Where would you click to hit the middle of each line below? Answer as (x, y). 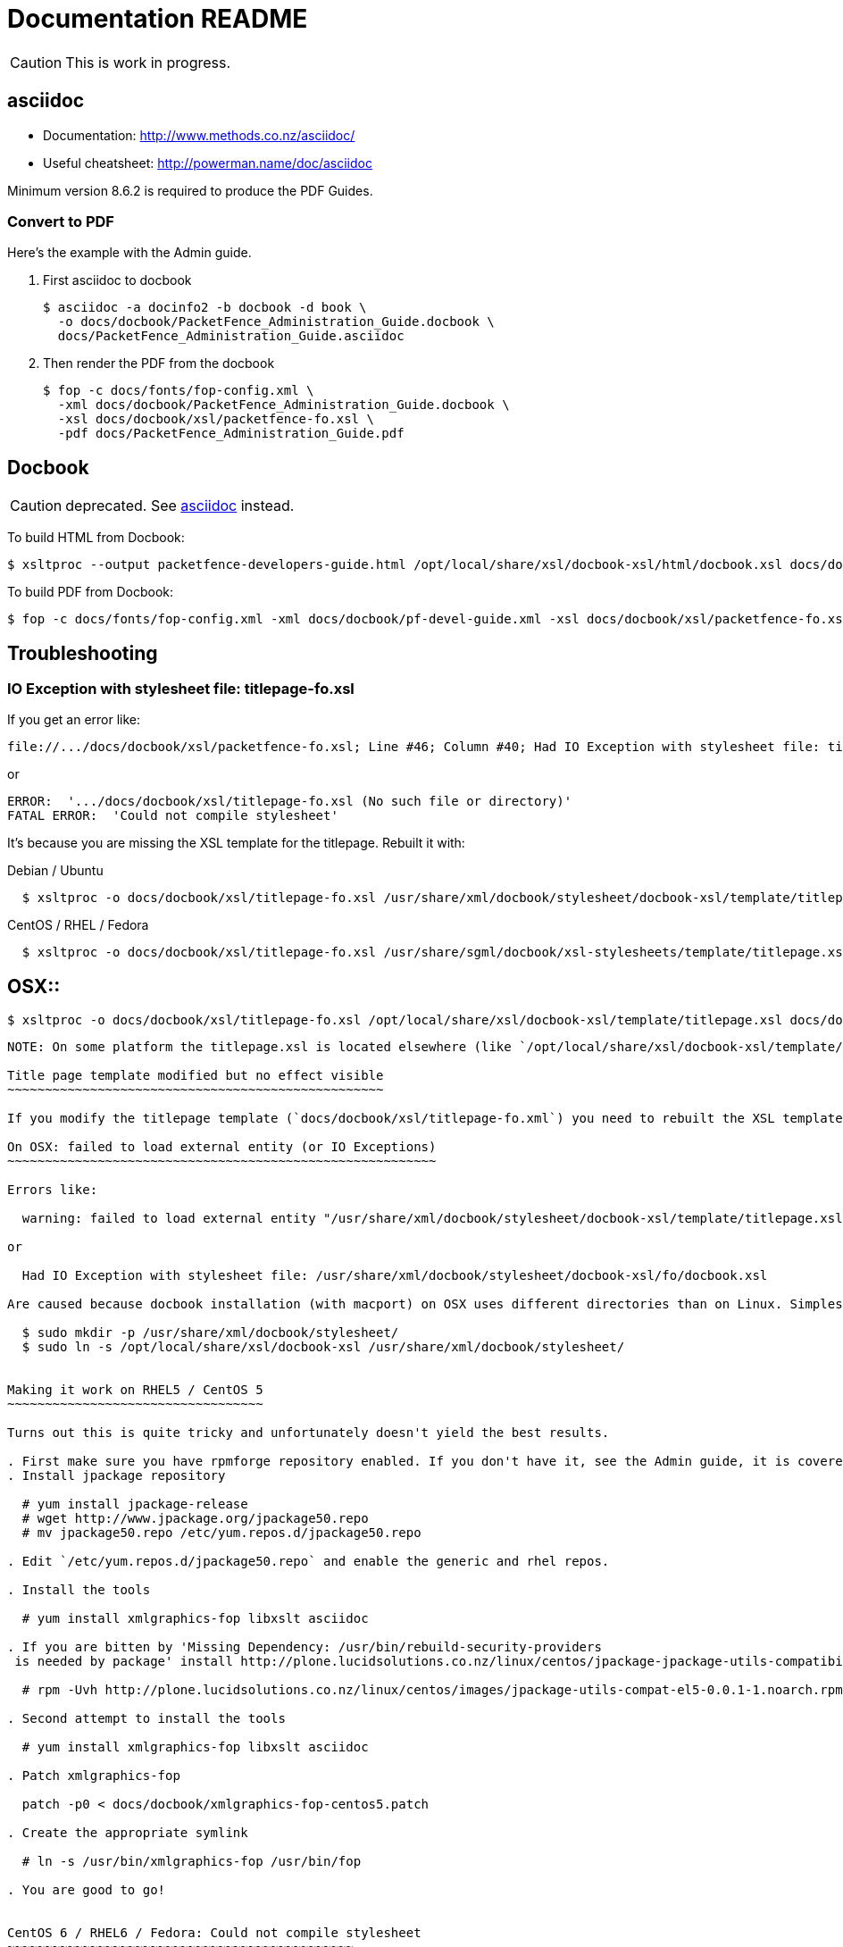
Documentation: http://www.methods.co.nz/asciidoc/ (199, 135)
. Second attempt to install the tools (146, 1719)
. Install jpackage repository (117, 1476)
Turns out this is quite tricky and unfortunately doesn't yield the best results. (309, 1433)
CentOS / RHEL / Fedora (78, 925)
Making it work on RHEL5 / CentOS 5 (135, 1390)
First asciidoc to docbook (117, 280)
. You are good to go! (87, 1890)
